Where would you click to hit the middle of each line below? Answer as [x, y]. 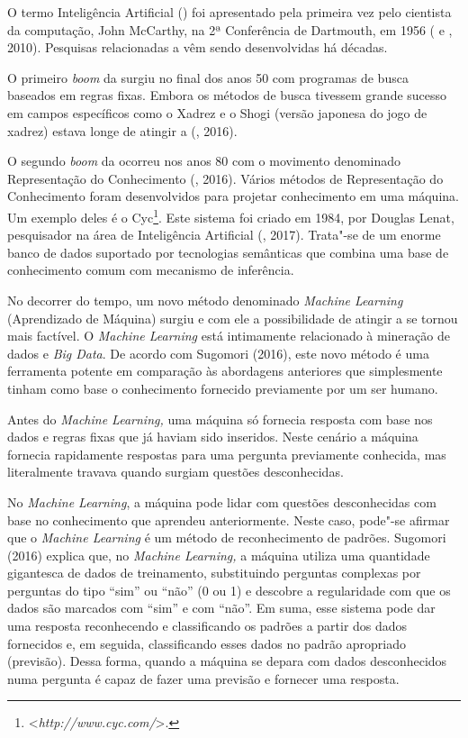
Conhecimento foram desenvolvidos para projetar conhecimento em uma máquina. [233, 196]
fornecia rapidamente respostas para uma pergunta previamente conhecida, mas [227, 454]
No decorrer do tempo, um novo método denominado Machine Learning [205, 300]
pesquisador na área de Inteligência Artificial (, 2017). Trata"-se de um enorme [224, 235]
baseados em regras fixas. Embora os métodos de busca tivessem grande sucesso [227, 95]
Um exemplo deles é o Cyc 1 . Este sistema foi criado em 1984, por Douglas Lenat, [231, 215]
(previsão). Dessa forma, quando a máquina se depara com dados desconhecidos [227, 661]
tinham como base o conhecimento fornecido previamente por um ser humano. [223, 388]
